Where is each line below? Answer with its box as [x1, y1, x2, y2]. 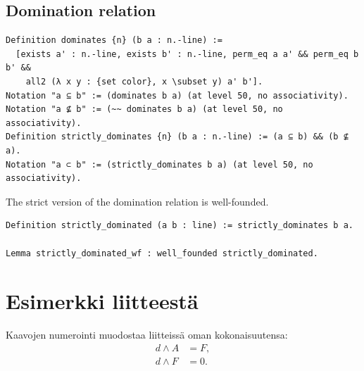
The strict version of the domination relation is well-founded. [6, 194, 269, 208]
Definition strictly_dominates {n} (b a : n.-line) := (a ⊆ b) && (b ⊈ [6, 132, 349, 142]
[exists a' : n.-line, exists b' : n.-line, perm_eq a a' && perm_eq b [15, 49, 359, 59]
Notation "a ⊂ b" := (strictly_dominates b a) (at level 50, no [6, 159, 313, 170]
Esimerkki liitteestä [6, 287, 199, 315]
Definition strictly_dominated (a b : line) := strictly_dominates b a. [6, 220, 353, 231]
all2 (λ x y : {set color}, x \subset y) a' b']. [25, 76, 263, 87]
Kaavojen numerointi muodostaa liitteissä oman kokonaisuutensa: [6, 327, 288, 342]
